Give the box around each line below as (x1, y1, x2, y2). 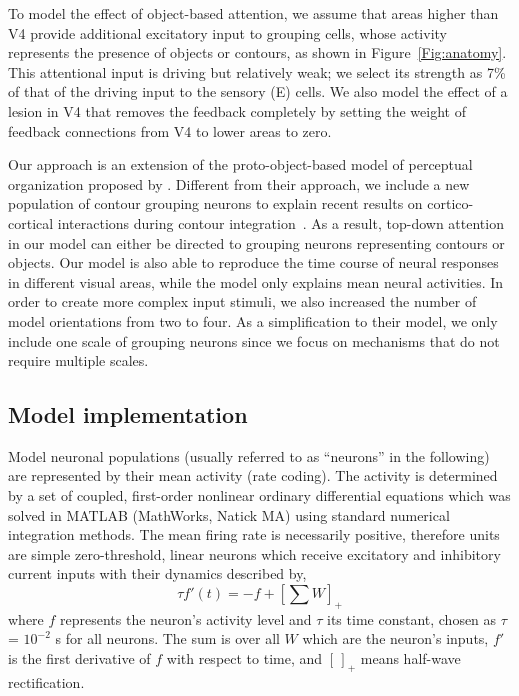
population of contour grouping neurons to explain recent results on (8, 193, 423, 214)
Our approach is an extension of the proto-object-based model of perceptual (8, 154, 473, 175)
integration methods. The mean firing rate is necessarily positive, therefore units (8, 524, 500, 545)
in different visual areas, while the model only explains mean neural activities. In (8, 271, 504, 292)
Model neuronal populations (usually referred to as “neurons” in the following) (8, 445, 490, 466)
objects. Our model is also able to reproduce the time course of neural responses (8, 252, 499, 273)
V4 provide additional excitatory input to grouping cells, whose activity (8, 22, 447, 43)
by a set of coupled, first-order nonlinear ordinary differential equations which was (8, 485, 511, 506)
